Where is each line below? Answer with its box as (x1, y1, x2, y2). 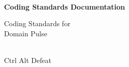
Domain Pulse (4, 28, 47, 38)
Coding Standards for (4, 18, 71, 29)
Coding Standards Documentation (4, 1, 125, 12)
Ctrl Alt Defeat (4, 54, 51, 65)
